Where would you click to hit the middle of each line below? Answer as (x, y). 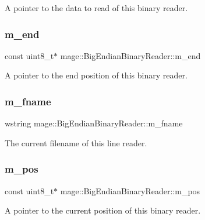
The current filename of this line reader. (76, 142)
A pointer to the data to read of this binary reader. (96, 8)
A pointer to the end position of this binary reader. (96, 75)
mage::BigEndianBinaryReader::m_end (130, 55)
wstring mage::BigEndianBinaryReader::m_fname (94, 123)
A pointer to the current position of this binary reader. (103, 210)
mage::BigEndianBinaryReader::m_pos (130, 190)
